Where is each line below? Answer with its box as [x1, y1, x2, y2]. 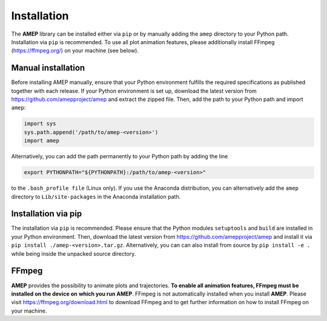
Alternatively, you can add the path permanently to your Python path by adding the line [11, 153, 228, 160]
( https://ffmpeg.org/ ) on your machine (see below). [11, 47, 139, 54]
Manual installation [11, 63, 85, 73]
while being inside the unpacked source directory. [11, 250, 136, 257]
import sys [24, 120, 56, 127]
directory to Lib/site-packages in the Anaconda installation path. [11, 193, 181, 200]
